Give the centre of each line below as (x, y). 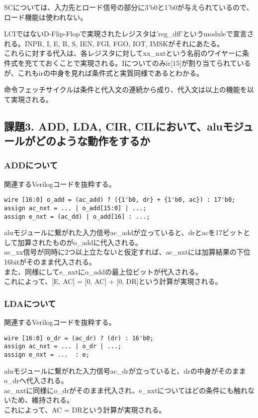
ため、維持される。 (42, 400)
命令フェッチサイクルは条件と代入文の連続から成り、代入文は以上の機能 (122, 89)
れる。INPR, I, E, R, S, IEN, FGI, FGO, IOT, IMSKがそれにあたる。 (114, 43)
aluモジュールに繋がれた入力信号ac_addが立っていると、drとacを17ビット (124, 232)
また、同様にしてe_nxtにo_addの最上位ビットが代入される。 (103, 271)
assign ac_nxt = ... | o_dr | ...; (63, 347)
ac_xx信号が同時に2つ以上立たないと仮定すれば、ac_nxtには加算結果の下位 (127, 252)
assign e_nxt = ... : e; (47, 354)
